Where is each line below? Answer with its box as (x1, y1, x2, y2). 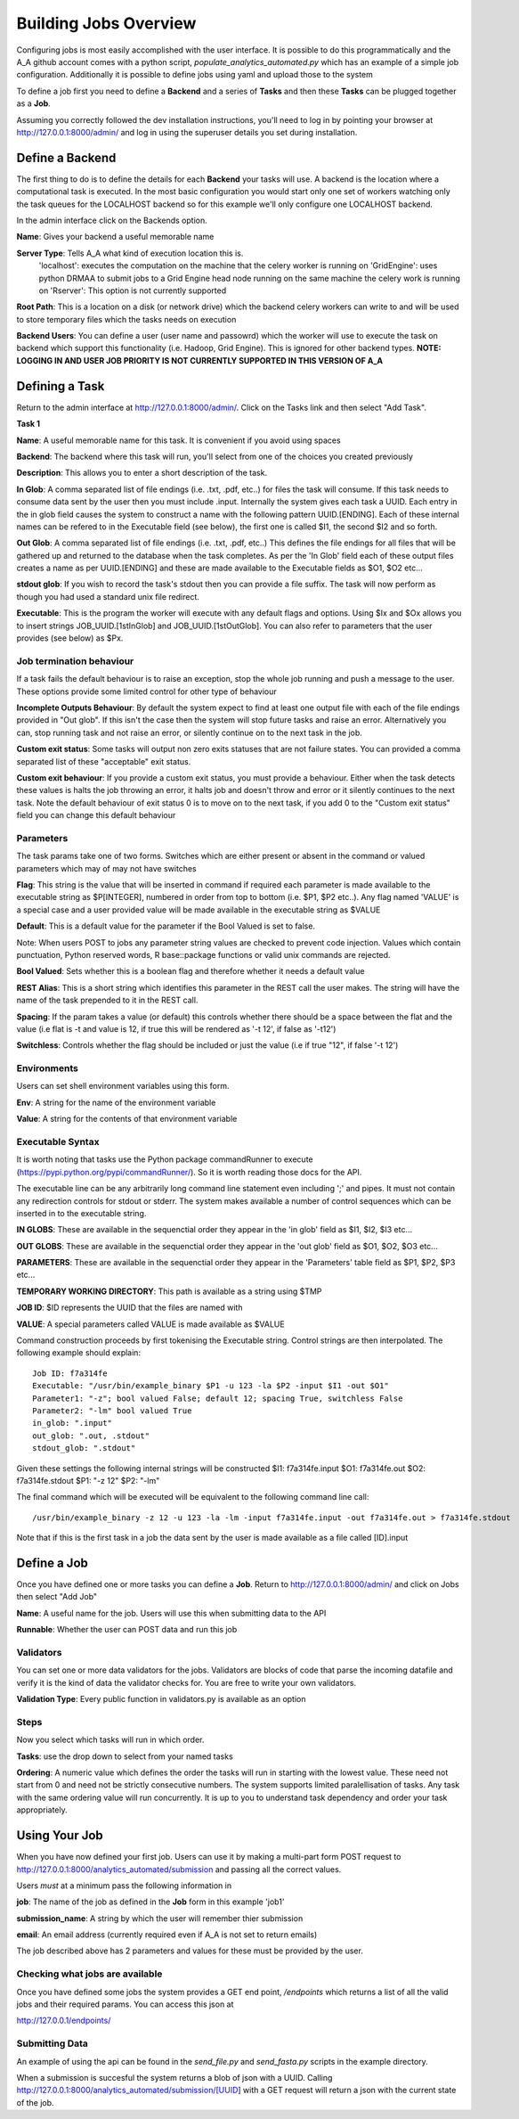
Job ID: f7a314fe (32, 1368, 108, 1379)
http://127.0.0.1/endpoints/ (16, 2015, 111, 2026)
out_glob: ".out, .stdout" (32, 1430, 150, 1441)
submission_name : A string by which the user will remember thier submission (16, 1912, 304, 1924)
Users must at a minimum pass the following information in (16, 1880, 231, 1891)
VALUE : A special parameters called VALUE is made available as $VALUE (16, 1319, 285, 1329)
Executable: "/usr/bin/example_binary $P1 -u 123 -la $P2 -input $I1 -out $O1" (32, 1381, 389, 1391)
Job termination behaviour (16, 655, 134, 667)
